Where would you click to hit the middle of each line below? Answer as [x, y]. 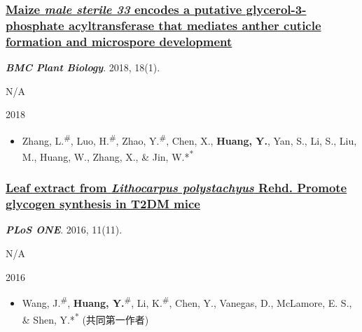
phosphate [35, 25]
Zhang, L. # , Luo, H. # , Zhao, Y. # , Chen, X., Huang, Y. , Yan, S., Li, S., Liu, [189, 139]
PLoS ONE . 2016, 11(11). [64, 230]
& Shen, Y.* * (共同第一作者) [85, 318]
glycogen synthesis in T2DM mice [103, 204]
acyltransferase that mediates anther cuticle [195, 25]
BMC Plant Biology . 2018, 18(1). [83, 67]
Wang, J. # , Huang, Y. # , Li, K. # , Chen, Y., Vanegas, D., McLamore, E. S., [187, 302]
